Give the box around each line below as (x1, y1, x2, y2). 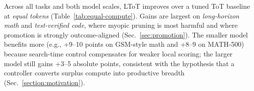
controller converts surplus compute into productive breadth (4, 68, 185, 78)
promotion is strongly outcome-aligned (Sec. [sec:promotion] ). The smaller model (4, 29, 248, 39)
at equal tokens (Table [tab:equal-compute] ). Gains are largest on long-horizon (4, 10, 239, 20)
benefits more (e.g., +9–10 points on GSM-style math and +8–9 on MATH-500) (4, 39, 244, 49)
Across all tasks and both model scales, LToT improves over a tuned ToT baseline (4, 1, 250, 11)
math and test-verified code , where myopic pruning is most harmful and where (4, 20, 238, 30)
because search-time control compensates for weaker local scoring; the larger (4, 48, 233, 58)
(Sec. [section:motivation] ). (4, 77, 85, 87)
